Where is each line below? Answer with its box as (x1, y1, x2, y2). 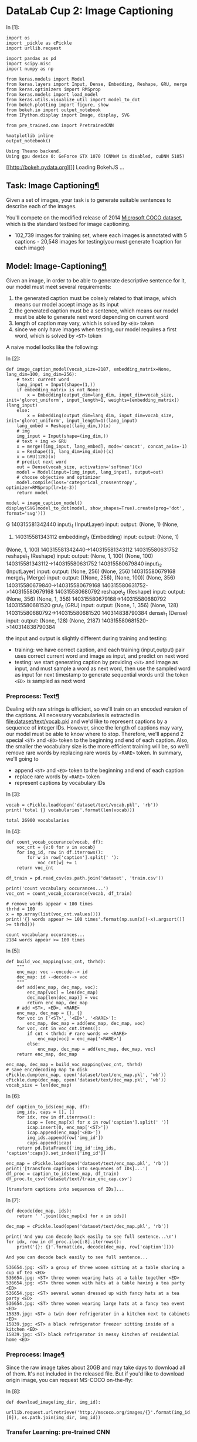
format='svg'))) (6, 510, 46, 516)
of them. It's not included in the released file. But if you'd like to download (6, 1370, 185, 1377)
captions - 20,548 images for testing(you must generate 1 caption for (14, 238, 182, 245)
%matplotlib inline (6, 132, 54, 139)
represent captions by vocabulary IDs (14, 780, 106, 787)
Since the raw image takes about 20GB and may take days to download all (6, 1364, 186, 1371)
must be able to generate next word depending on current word (14, 313, 169, 320)
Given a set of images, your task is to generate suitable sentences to (6, 196, 172, 204)
